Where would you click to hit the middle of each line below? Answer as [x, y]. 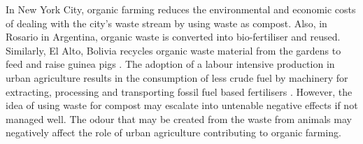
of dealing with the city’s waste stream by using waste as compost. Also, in [166, 23]
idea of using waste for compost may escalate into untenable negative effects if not [182, 105]
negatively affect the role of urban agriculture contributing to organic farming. [173, 132]
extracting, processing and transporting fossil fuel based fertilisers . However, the [179, 91]
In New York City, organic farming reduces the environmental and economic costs [181, 9]
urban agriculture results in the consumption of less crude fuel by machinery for [177, 77]
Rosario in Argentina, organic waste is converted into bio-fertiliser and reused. [173, 37]
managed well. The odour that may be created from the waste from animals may [179, 118]
